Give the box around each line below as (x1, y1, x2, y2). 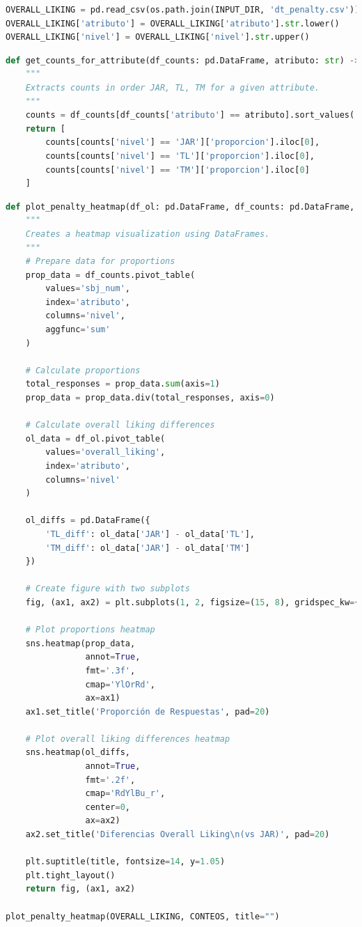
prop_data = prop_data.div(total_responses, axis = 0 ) (25, 393, 275, 403)
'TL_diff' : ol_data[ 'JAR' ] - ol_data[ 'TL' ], (45, 529, 255, 539)
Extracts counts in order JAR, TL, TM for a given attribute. (25, 82, 320, 93)
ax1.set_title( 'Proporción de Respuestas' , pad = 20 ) (25, 706, 270, 717)
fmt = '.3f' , (85, 665, 136, 676)
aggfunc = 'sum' (45, 325, 111, 335)
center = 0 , (85, 802, 131, 812)
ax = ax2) (85, 816, 120, 826)
